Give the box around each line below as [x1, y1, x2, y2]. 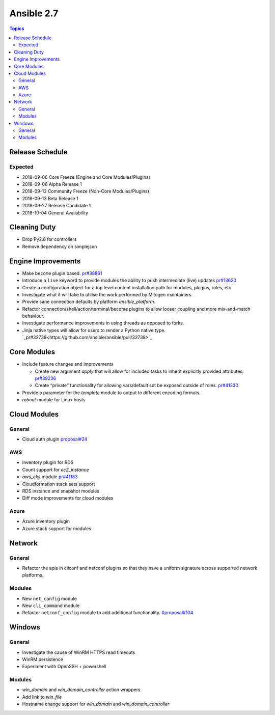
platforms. [22, 572, 44, 578]
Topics [9, 25, 24, 32]
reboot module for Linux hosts [22, 397, 86, 403]
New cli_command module [22, 602, 80, 609]
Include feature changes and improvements [22, 361, 114, 367]
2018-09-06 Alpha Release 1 [22, 181, 82, 187]
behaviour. [22, 313, 45, 319]
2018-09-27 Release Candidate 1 [22, 203, 91, 209]
